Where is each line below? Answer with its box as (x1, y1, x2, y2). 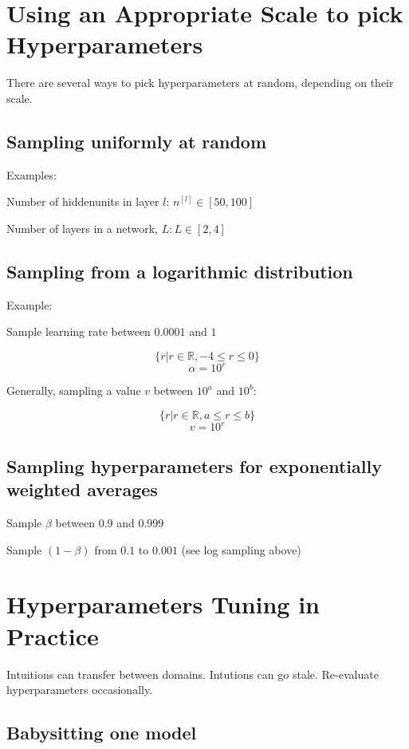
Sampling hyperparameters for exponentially (6, 453, 382, 478)
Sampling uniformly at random (6, 128, 267, 153)
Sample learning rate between (6, 323, 151, 340)
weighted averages (6, 477, 158, 502)
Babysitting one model (6, 720, 197, 745)
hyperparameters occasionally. (6, 681, 153, 698)
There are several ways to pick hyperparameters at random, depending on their (6, 74, 394, 91)
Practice (6, 619, 99, 652)
